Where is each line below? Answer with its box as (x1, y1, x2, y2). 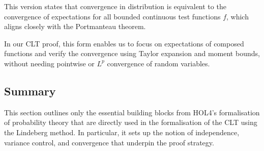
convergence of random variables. (107, 58, 210, 68)
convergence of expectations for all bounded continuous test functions (4, 11, 221, 21)
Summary (4, 83, 56, 98)
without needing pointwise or (4, 58, 95, 68)
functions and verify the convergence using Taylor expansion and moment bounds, (4, 48, 260, 59)
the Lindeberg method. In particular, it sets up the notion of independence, (4, 127, 240, 137)
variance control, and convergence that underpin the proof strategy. (4, 137, 214, 147)
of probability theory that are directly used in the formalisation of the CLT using (4, 117, 257, 128)
